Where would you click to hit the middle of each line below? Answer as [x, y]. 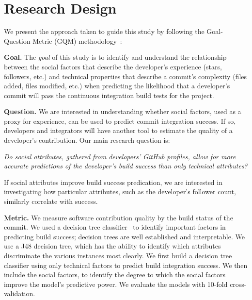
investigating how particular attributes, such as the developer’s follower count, [120, 192]
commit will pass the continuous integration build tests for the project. [109, 95]
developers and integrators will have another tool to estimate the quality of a [118, 130]
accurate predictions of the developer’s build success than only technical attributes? [126, 166]
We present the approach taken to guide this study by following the [104, 31]
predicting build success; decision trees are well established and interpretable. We [124, 236]
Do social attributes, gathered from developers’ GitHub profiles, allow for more [120, 156]
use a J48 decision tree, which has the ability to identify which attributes [112, 246]
